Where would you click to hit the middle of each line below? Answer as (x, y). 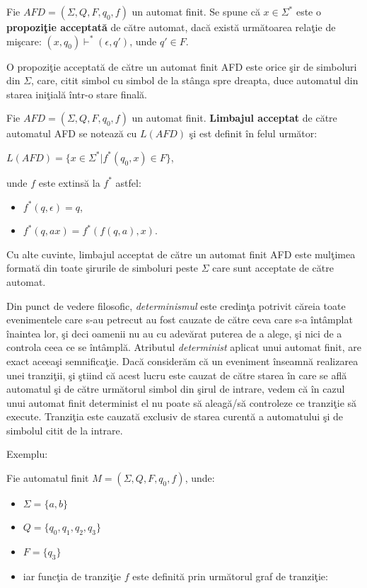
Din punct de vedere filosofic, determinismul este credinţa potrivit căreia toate (176, 305)
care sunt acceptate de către (273, 268)
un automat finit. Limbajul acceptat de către (234, 118)
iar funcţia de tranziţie (72, 576)
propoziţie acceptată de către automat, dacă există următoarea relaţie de (171, 27)
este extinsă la (69, 182)
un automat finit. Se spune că (196, 11)
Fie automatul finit (48, 478)
